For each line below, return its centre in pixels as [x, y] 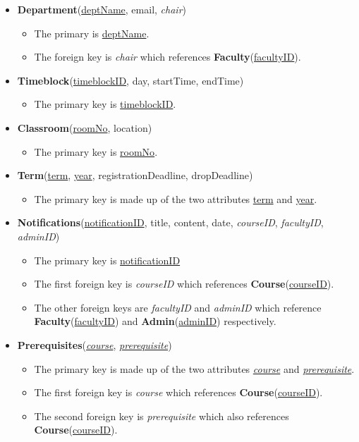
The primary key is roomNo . [96, 151]
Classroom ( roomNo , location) [85, 127]
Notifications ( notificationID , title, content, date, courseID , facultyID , [170, 222]
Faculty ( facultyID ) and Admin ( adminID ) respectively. [155, 321]
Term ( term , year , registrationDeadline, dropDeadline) [135, 175]
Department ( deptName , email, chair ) [102, 9]
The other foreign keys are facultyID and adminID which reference [178, 307]
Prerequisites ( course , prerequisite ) [95, 344]
